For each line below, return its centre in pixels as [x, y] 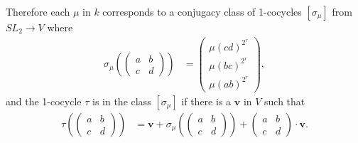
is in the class [121, 101]
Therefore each [38, 11]
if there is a [206, 101]
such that [285, 101]
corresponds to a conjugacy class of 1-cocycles [202, 11]
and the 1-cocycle [44, 101]
